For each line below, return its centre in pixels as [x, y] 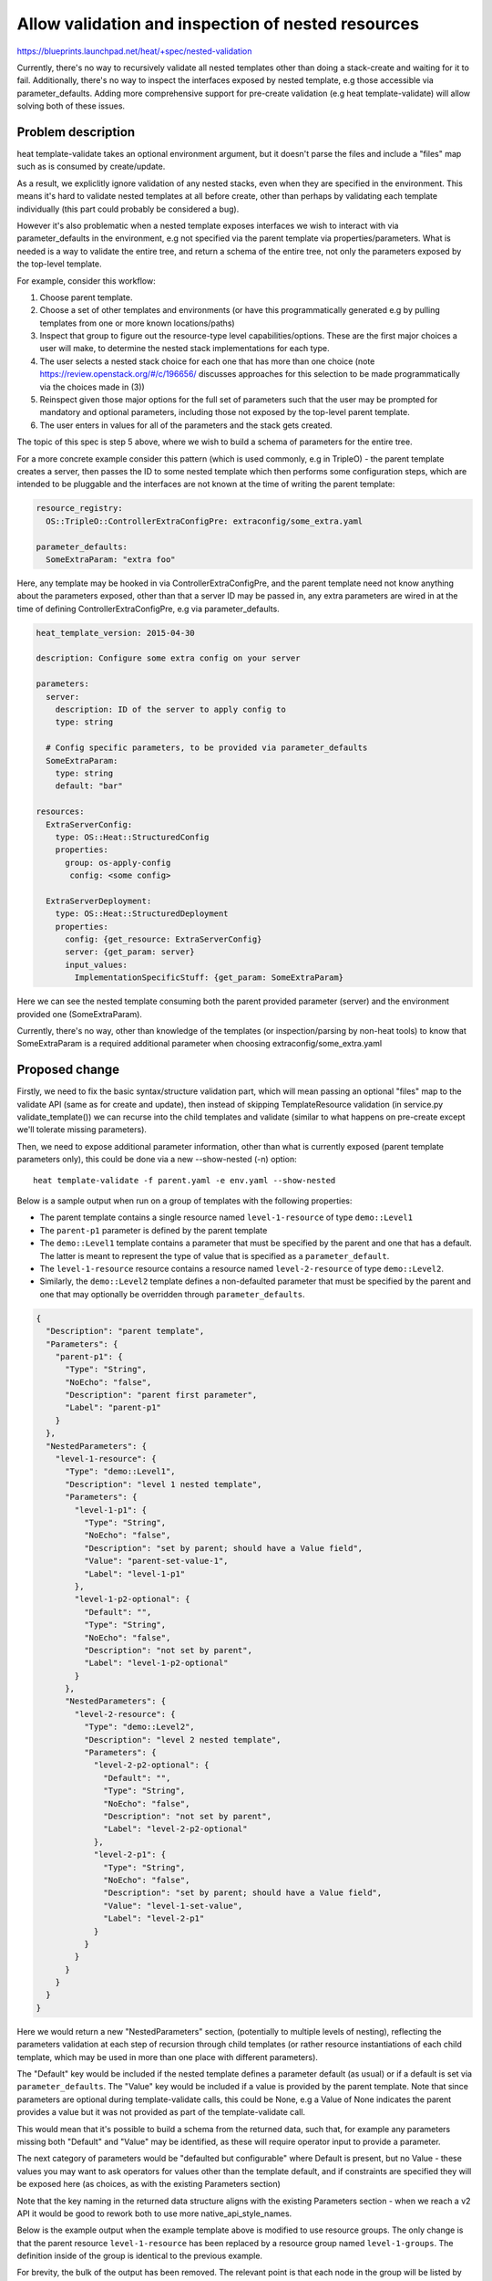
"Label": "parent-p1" [113, 1408]
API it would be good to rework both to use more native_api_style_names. [154, 2213]
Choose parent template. [86, 297]
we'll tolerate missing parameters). [82, 1130]
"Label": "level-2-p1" [154, 1919]
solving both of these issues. [71, 106]
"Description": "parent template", [125, 1331]
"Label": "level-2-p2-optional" [175, 1829]
